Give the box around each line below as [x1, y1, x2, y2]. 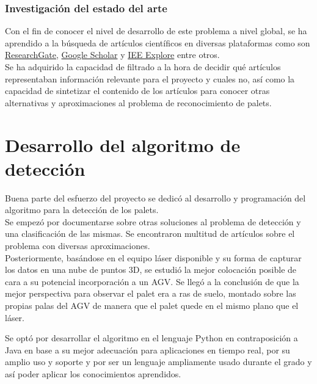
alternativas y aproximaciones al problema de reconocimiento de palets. [5, 96, 272, 109]
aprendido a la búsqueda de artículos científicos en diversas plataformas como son [5, 36, 310, 49]
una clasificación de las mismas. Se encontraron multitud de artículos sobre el [5, 227, 295, 240]
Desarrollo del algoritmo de [5, 132, 241, 157]
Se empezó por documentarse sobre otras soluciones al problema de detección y [5, 215, 301, 228]
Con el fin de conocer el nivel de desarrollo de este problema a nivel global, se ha [5, 24, 307, 37]
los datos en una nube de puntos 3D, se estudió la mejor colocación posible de [5, 263, 297, 276]
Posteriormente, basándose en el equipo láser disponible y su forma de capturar [5, 251, 302, 264]
